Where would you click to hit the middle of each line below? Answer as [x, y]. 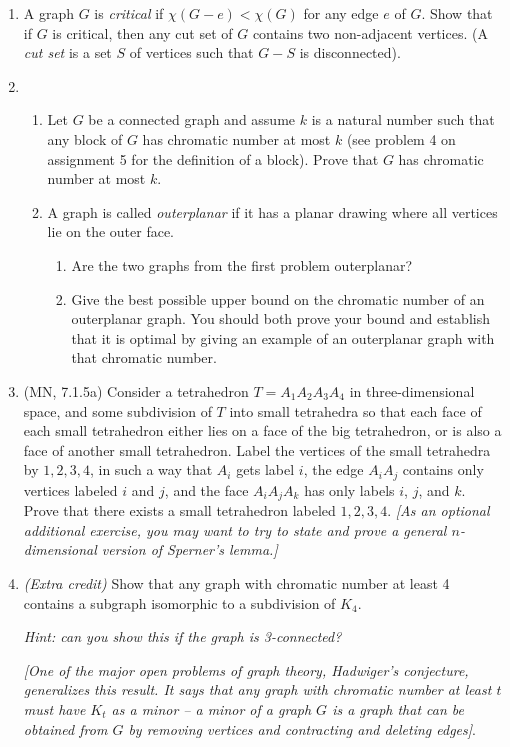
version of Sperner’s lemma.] [189, 549]
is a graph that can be [398, 708]
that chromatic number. [144, 357]
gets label [265, 469]
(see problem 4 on [401, 138]
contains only [443, 469]
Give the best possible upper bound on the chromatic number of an [278, 298]
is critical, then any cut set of [142, 32]
